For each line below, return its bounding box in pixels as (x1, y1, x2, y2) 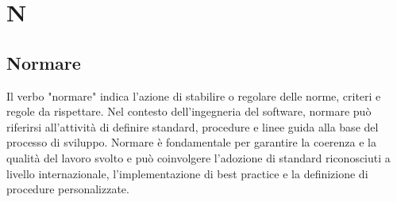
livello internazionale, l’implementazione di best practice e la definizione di (6, 165, 368, 181)
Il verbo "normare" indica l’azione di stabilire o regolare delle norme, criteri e (6, 87, 381, 104)
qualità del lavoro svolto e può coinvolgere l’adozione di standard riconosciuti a (6, 149, 391, 166)
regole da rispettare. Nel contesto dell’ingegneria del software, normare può (6, 103, 372, 120)
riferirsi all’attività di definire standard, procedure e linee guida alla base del (6, 118, 379, 135)
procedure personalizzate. (6, 181, 129, 197)
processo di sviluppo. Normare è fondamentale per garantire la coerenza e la (6, 134, 376, 151)
